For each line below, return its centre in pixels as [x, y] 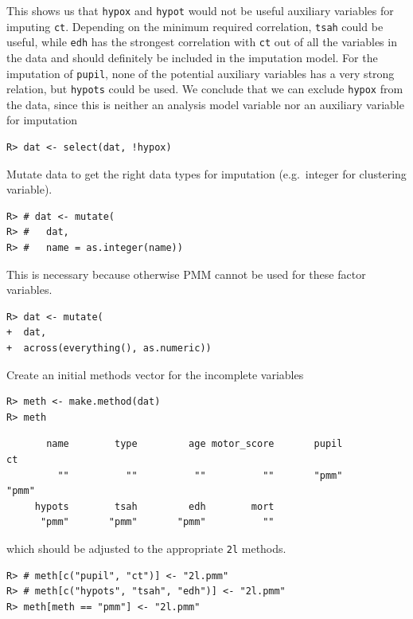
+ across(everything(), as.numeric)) [109, 348]
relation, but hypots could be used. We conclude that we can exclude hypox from [205, 89]
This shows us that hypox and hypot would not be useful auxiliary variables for [200, 10]
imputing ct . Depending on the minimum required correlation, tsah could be [195, 26]
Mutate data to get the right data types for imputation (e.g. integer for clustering [206, 173]
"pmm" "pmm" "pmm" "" [157, 522]
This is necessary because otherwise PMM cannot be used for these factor [186, 274]
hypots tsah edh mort [154, 506]
